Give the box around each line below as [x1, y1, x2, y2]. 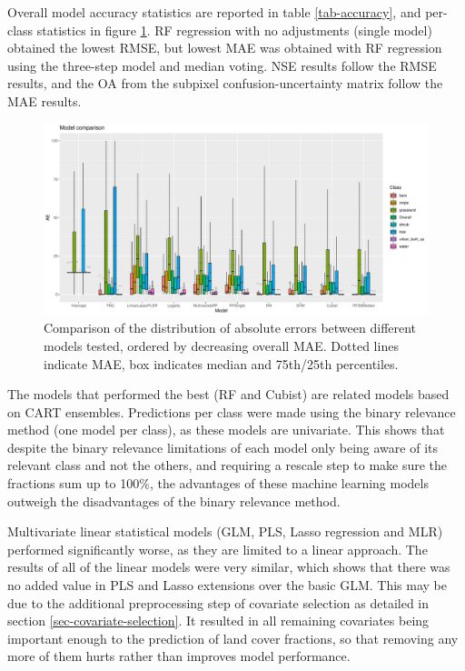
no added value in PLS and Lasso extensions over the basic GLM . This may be [7, 576, 447, 595]
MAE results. [7, 91, 82, 110]
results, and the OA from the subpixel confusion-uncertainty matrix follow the [7, 74, 443, 93]
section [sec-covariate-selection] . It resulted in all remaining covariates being [7, 611, 430, 630]
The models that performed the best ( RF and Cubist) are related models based [7, 385, 450, 404]
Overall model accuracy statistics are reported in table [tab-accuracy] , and [7, 3, 421, 21]
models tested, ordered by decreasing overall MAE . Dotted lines [44, 335, 399, 355]
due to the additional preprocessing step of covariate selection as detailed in [7, 593, 430, 612]
